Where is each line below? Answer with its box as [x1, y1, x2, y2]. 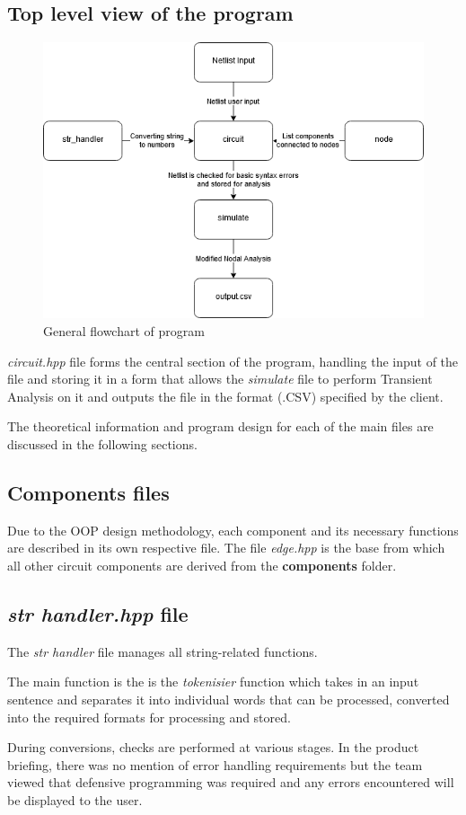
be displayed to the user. [7, 790, 143, 809]
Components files [7, 478, 170, 506]
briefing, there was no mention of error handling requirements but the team [7, 755, 423, 774]
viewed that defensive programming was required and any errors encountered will [7, 773, 454, 792]
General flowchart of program [43, 322, 205, 341]
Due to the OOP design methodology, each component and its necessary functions [7, 520, 459, 539]
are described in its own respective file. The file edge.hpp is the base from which [7, 538, 445, 557]
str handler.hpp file [7, 599, 189, 627]
